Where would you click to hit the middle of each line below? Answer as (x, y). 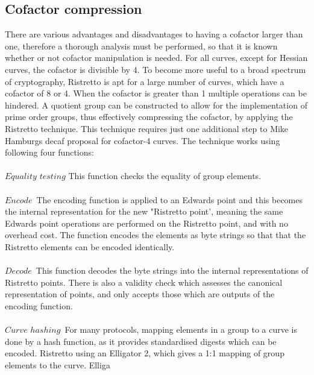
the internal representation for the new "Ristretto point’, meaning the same (144, 211)
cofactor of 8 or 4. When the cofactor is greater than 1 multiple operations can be (156, 93)
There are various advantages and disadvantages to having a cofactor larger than (154, 34)
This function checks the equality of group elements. (165, 176)
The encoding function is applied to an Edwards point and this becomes (169, 199)
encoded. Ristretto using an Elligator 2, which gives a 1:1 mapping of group (145, 353)
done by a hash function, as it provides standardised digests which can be (141, 341)
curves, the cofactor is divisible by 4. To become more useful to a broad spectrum (155, 69)
